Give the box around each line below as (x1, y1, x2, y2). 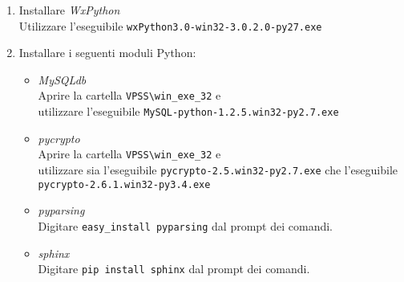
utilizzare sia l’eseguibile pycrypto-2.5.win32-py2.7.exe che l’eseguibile (38, 161, 398, 178)
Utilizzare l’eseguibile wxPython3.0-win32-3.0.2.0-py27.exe (18, 17, 322, 34)
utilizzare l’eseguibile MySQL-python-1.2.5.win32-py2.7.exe (38, 103, 339, 120)
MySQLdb (38, 71, 87, 88)
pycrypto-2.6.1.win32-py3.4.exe (38, 178, 211, 190)
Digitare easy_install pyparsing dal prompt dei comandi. (38, 217, 333, 234)
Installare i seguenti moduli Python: (18, 44, 196, 61)
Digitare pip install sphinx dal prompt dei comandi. (38, 260, 310, 277)
